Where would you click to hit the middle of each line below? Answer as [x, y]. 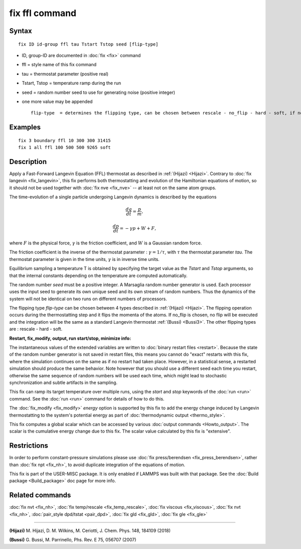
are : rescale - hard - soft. [36, 329]
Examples [25, 127]
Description [28, 161]
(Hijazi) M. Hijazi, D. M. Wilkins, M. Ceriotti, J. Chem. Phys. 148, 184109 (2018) [90, 531]
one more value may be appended [57, 101]
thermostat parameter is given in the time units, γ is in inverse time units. [85, 259]
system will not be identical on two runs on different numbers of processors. [88, 299]
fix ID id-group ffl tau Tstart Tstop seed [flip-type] [88, 44]
